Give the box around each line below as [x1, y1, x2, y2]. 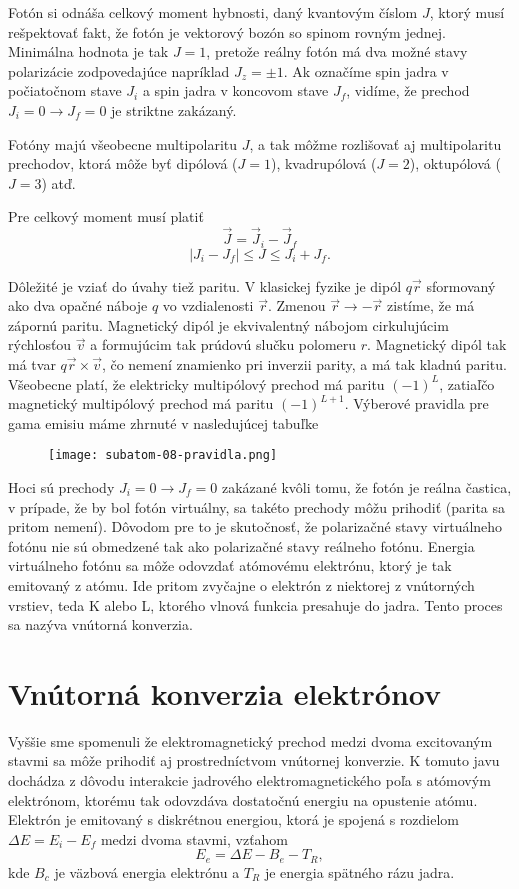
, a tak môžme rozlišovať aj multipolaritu [249, 133, 502, 154]
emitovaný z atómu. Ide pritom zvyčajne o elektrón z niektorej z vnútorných [8, 574, 475, 595]
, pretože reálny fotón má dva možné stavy [206, 41, 468, 62]
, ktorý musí [429, 2, 505, 22]
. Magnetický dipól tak [367, 334, 507, 355]
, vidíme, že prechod [346, 80, 470, 101]
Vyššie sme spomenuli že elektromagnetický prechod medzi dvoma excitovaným [8, 730, 493, 751]
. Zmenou [267, 295, 326, 316]
